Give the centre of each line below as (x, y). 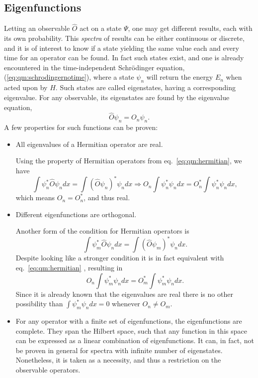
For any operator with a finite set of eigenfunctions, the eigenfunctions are (129, 320)
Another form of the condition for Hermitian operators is (102, 231)
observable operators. (48, 369)
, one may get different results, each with (190, 28)
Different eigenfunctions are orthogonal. (76, 214)
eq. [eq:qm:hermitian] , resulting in (69, 267)
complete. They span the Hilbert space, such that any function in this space (131, 330)
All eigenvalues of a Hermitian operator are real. (89, 144)
